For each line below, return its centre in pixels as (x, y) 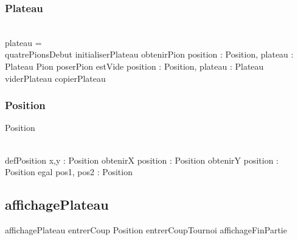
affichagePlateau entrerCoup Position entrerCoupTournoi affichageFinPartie (146, 229)
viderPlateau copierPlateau (55, 78)
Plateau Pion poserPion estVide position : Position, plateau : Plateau (134, 66)
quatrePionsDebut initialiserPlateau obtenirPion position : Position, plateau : (149, 54)
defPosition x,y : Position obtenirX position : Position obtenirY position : (142, 160)
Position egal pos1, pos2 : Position (69, 172)
